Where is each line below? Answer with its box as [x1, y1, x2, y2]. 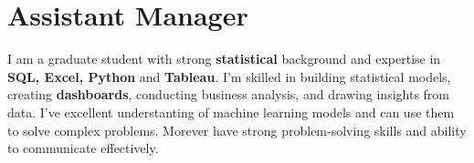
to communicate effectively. [7, 138, 159, 158]
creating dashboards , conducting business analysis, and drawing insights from [7, 85, 449, 104]
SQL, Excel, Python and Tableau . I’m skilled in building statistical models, [7, 66, 451, 86]
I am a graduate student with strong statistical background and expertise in [7, 49, 441, 68]
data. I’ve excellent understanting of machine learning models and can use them [7, 102, 455, 121]
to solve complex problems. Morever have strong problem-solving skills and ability [7, 120, 467, 139]
